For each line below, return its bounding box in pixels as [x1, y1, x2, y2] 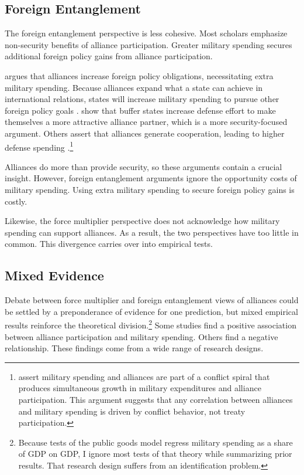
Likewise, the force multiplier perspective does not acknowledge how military [5, 215, 280, 227]
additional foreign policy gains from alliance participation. [5, 50, 213, 62]
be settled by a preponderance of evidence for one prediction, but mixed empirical [5, 305, 298, 317]
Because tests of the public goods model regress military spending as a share [18, 436, 293, 448]
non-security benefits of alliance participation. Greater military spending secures [5, 38, 292, 50]
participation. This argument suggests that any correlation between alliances [18, 393, 293, 405]
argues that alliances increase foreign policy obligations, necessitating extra [5, 69, 274, 82]
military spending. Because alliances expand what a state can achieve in [5, 81, 263, 93]
